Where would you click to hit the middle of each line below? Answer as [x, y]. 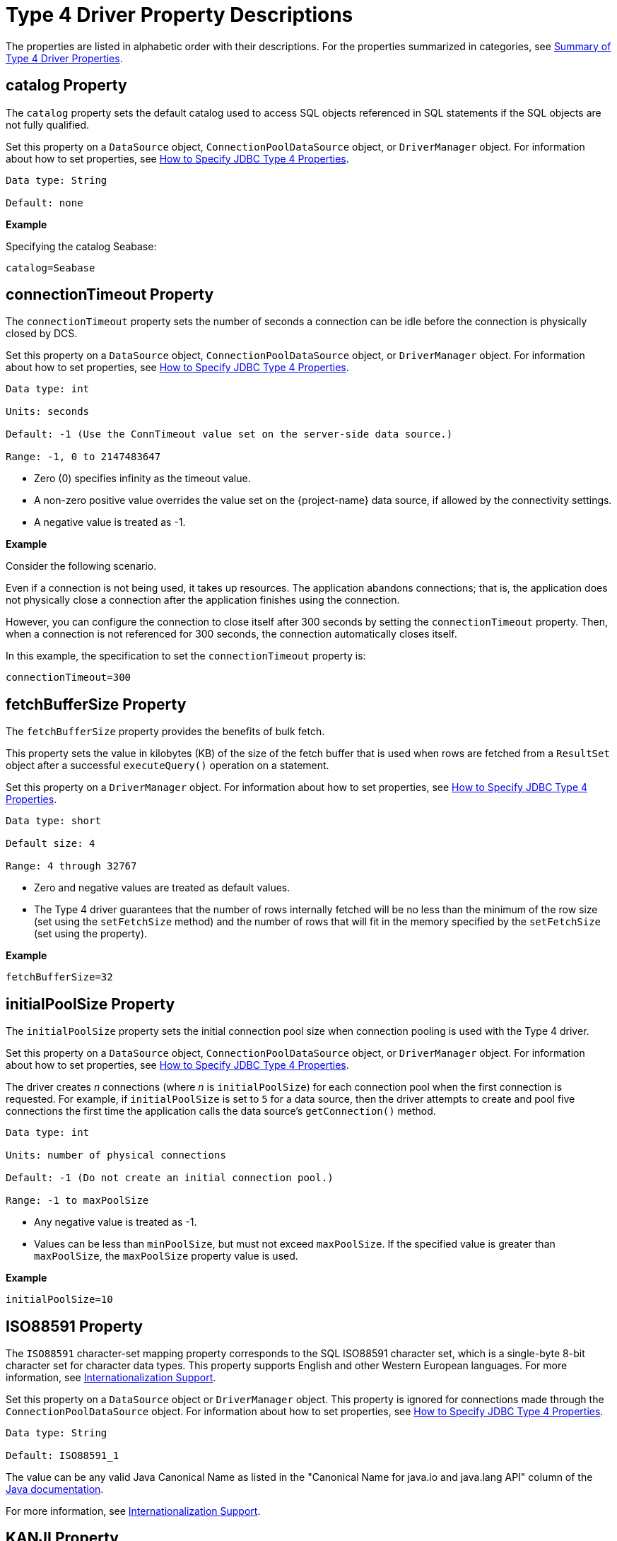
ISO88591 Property [74, 1326]
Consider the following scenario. [81, 566]
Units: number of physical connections [116, 1155]
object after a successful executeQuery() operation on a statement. [168, 766]
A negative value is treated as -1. [110, 522]
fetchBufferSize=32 [59, 977]
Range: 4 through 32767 [71, 866]
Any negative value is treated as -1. [116, 1222]
